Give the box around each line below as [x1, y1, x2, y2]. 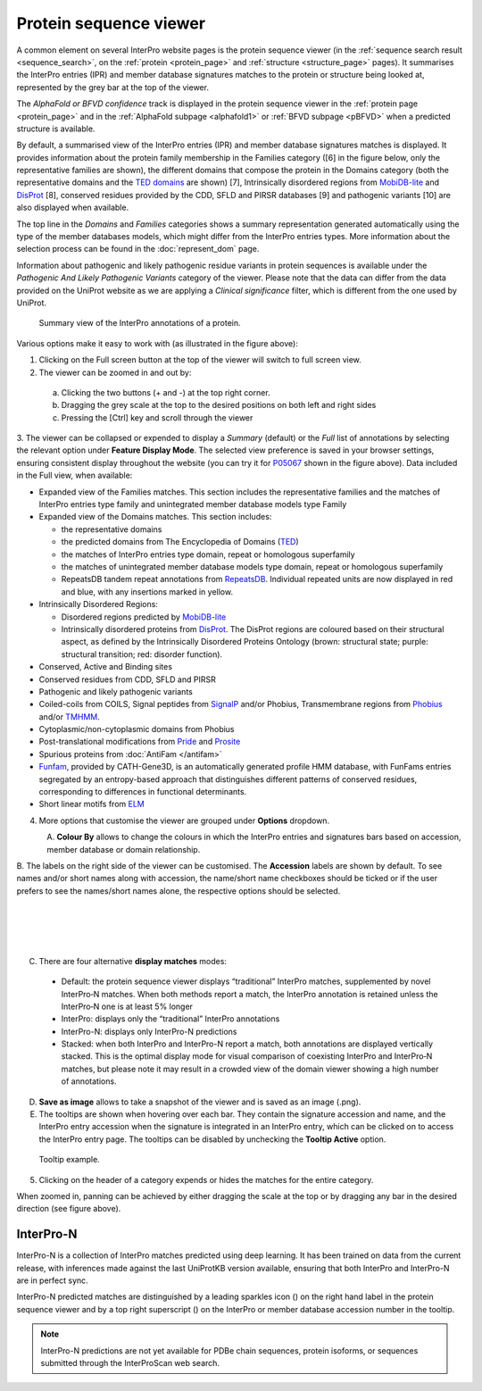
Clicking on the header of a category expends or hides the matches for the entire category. [38, 1174, 374, 1185]
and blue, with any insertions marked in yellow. [61, 586, 234, 597]
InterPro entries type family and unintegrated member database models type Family [38, 499, 347, 510]
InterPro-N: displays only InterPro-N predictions [61, 1026, 237, 1037]
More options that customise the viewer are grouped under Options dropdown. [38, 815, 330, 826]
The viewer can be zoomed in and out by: [38, 367, 192, 378]
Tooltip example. [38, 1154, 100, 1165]
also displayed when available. [16, 202, 129, 213]
